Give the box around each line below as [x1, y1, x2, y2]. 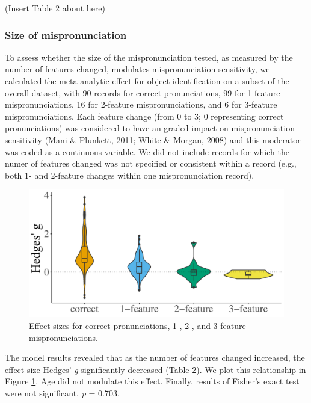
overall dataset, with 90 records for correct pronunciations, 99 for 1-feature [5, 86, 280, 99]
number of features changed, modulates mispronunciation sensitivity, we [5, 63, 270, 75]
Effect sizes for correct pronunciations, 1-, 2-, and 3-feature [29, 319, 246, 331]
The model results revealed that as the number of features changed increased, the [5, 351, 305, 364]
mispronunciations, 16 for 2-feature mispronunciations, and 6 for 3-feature [5, 98, 277, 111]
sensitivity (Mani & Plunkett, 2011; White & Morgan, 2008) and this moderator [5, 133, 301, 146]
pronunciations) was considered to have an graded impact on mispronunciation [5, 122, 295, 134]
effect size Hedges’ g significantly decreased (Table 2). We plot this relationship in [5, 363, 306, 375]
